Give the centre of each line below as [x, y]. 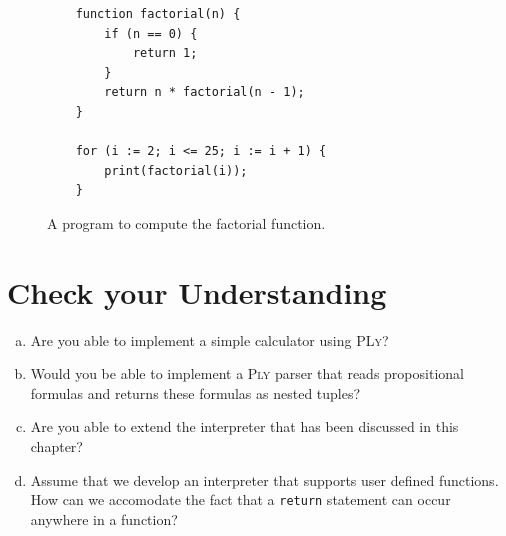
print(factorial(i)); [176, 170]
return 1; [165, 53]
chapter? [56, 446]
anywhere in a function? [104, 518]
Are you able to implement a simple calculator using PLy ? [209, 339]
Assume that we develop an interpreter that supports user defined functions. [264, 479]
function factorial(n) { [158, 14]
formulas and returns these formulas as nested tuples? [195, 392]
